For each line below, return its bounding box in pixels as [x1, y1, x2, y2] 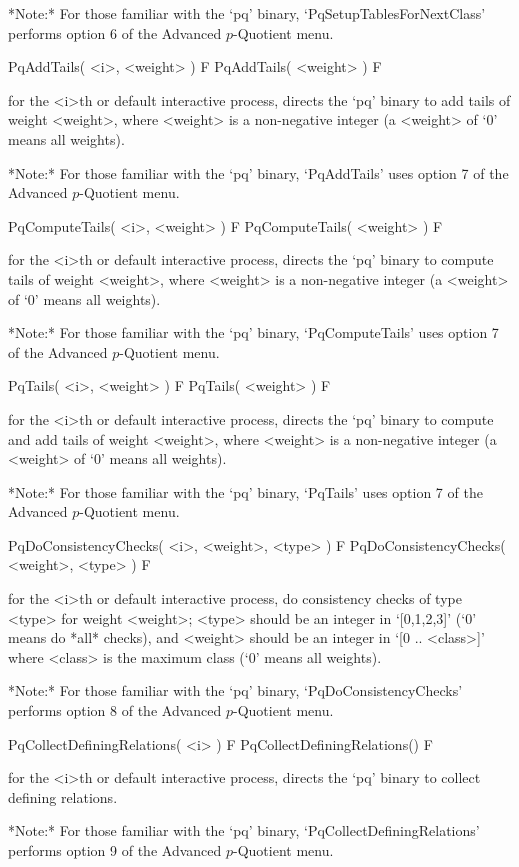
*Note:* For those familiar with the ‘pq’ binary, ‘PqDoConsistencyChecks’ [8, 680, 463, 701]
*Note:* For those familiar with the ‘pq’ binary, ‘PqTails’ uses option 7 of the [8, 481, 483, 502]
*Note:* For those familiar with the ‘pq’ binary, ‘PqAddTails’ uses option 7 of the [8, 162, 509, 183]
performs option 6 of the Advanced [8, 22, 222, 43]
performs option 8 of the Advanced [8, 700, 222, 721]
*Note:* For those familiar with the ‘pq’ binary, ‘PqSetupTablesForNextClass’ [8, 3, 486, 23]
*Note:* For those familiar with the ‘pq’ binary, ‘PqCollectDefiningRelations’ [8, 820, 480, 841]
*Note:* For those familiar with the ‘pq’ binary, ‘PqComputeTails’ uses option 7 [8, 322, 499, 343]
